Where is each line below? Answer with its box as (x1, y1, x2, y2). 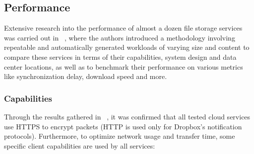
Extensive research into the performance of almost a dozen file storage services (4, 23, 243, 33)
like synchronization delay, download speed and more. (4, 71, 167, 81)
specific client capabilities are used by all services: (4, 140, 155, 151)
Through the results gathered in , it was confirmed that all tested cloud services (4, 111, 251, 121)
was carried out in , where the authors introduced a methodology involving (4, 32, 235, 42)
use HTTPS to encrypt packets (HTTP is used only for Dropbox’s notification (4, 121, 242, 131)
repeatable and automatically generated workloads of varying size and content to (4, 42, 250, 52)
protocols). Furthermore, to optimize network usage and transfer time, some (4, 131, 235, 141)
